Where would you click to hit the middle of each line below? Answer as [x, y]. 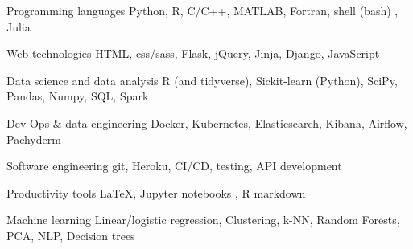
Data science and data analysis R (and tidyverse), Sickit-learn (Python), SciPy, [202, 80]
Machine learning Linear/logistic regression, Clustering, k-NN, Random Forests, [203, 220]
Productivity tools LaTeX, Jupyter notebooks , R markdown [156, 192]
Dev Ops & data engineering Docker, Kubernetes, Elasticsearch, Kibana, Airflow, [207, 122]
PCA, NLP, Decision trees [71, 235]
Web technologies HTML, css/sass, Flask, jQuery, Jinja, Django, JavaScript [193, 53]
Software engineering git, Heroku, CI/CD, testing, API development [174, 166]
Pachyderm [34, 139]
